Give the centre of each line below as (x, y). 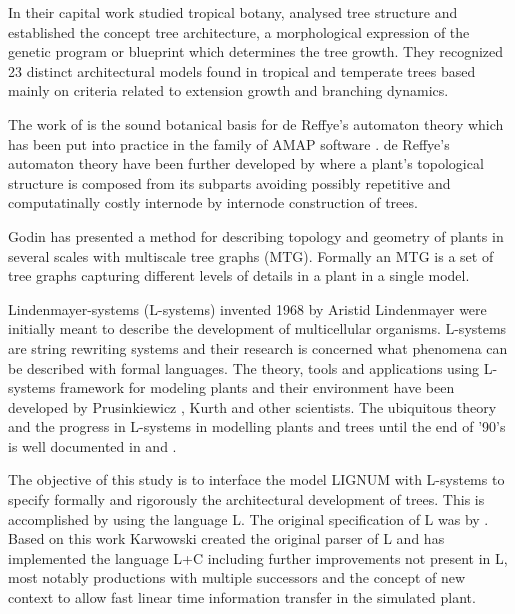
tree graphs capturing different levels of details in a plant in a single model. (239, 275)
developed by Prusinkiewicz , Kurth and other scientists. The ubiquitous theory (252, 406)
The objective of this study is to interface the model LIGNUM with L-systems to (256, 479)
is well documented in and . (92, 445)
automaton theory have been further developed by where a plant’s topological (246, 163)
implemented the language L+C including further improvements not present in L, (258, 557)
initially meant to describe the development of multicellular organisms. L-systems (257, 328)
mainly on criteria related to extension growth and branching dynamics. (228, 90)
